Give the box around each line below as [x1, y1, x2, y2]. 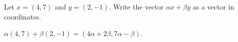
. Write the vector [109, 1, 164, 11]
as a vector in [192, 1, 234, 11]
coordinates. [4, 11, 41, 21]
